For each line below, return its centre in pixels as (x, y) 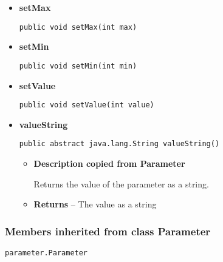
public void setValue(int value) (87, 105)
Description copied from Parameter (109, 163)
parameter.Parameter (46, 253)
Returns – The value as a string (95, 204)
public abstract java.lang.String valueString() (119, 144)
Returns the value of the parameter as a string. (121, 183)
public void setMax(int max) (78, 27)
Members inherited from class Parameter (108, 231)
